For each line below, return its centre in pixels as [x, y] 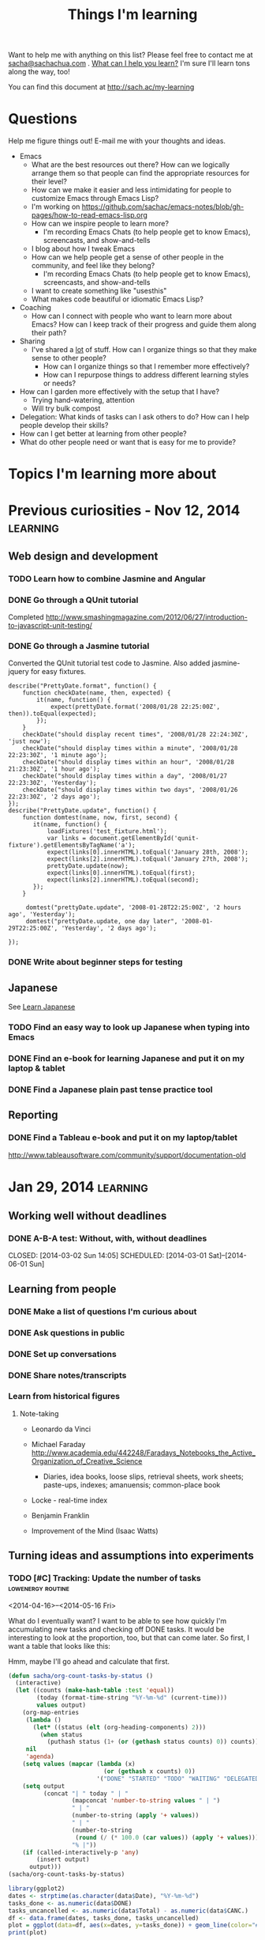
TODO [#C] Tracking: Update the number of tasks [105, 1578]
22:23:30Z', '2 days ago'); [54, 797]
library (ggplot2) [37, 1889]
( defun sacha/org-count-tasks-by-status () [81, 1676]
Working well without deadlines [88, 1216]
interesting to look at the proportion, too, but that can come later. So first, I [129, 1637]
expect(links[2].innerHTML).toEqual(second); [123, 880]
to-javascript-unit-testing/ [50, 626]
